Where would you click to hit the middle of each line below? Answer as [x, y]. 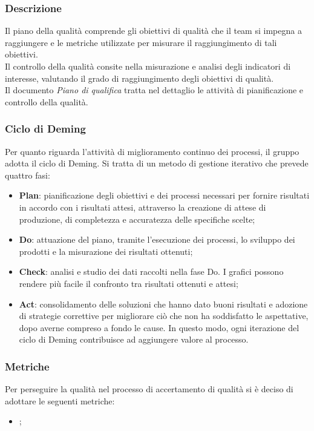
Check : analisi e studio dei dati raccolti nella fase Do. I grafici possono [151, 271]
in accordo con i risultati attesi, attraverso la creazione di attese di [142, 207]
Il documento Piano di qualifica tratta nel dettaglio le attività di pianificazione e [154, 90]
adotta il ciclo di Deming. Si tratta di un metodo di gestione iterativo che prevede [157, 163]
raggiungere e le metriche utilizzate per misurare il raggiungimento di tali [141, 42]
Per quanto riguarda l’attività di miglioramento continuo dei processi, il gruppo [152, 151]
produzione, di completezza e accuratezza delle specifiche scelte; [137, 219]
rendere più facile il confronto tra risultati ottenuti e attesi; [129, 283]
